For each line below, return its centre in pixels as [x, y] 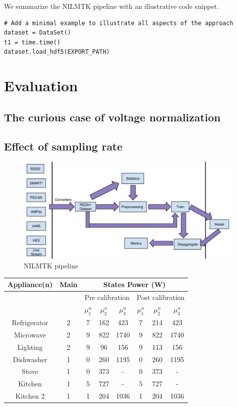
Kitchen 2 [30, 396]
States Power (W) [135, 284]
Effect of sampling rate [63, 146]
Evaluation [41, 86]
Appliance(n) [30, 284]
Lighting [30, 347]
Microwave [30, 334]
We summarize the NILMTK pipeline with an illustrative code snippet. [112, 6]
